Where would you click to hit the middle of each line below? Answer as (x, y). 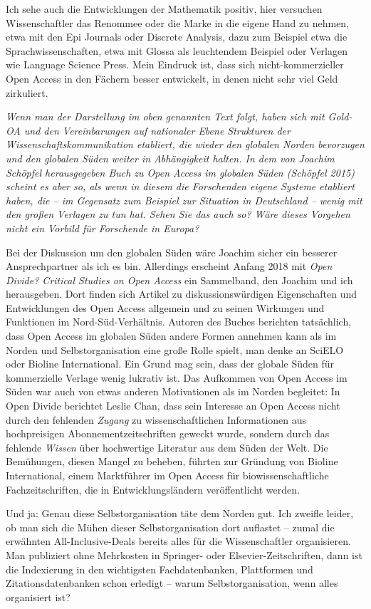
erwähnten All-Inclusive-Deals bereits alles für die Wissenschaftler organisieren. (178, 541)
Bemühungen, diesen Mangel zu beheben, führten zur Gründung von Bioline (172, 461)
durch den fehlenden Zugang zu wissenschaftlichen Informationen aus (156, 419)
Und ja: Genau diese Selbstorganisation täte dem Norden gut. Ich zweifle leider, (180, 513)
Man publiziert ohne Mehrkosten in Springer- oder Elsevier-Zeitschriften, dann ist (184, 555)
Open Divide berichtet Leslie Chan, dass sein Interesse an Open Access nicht (173, 406)
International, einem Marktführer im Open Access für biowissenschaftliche (167, 475)
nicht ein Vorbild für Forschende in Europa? (103, 228)
